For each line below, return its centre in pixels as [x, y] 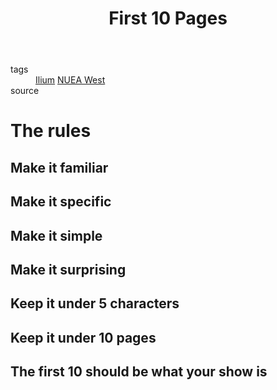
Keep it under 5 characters [95, 303]
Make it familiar [59, 167]
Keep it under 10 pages [83, 337]
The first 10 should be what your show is [139, 372]
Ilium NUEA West [70, 80]
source [25, 91]
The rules [51, 131]
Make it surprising [68, 269]
